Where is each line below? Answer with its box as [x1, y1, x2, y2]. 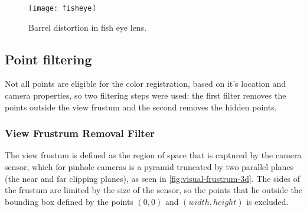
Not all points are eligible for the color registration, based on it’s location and [5, 77, 286, 90]
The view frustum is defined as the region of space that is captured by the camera [5, 149, 302, 161]
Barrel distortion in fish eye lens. [28, 21, 147, 33]
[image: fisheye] [28, 4, 96, 12]
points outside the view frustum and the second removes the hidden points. [5, 100, 277, 113]
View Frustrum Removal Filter [5, 126, 155, 141]
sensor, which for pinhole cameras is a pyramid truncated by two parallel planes [5, 161, 294, 173]
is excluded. [246, 195, 289, 207]
